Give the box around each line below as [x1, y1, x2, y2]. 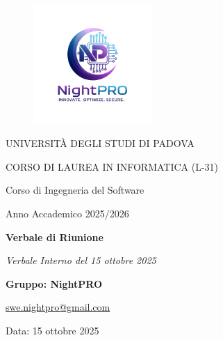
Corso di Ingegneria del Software [6, 183, 144, 197]
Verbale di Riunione [6, 229, 104, 244]
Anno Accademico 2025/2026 [6, 206, 129, 220]
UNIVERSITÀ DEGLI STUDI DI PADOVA [6, 136, 195, 150]
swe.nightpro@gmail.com [6, 300, 110, 314]
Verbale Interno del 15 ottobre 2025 [6, 253, 156, 268]
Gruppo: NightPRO [6, 276, 103, 291]
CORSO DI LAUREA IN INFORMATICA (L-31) [6, 159, 219, 173]
